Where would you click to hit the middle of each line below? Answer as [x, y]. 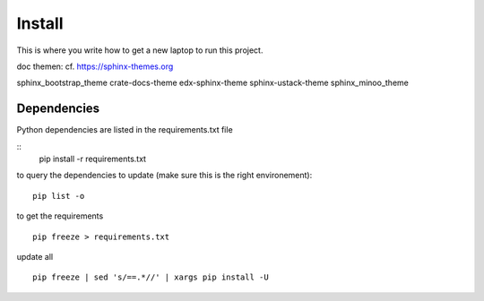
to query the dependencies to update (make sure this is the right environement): [164, 176]
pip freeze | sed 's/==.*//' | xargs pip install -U [151, 277]
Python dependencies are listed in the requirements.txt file [125, 130]
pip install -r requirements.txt [93, 159]
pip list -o [59, 196]
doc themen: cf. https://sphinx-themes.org [95, 66]
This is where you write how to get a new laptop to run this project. [140, 50]
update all [35, 256]
